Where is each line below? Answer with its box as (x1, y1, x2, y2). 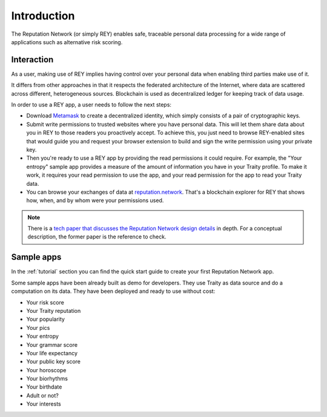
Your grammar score (26, 341, 78, 348)
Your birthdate (26, 383, 62, 390)
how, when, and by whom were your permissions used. (26, 197, 164, 204)
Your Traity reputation (26, 307, 81, 314)
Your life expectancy (26, 349, 78, 356)
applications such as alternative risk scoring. (11, 38, 123, 45)
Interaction (11, 54, 54, 65)
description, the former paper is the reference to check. (27, 233, 167, 240)
